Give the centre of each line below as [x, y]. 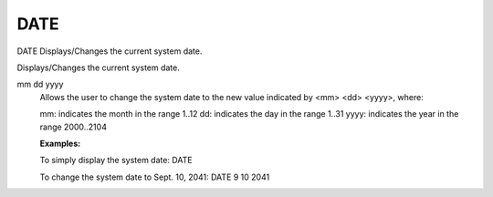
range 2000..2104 [73, 127]
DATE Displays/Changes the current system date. [110, 51]
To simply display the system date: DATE [116, 161]
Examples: [60, 143]
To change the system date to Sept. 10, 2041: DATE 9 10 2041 [155, 177]
